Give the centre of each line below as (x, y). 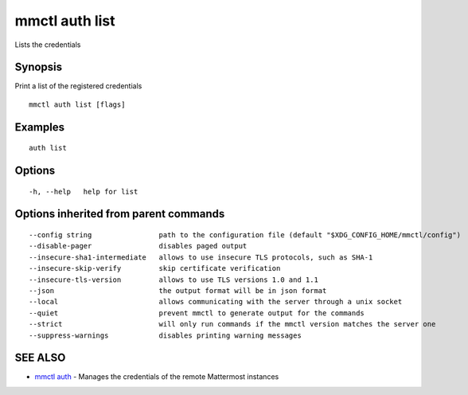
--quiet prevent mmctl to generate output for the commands (197, 313)
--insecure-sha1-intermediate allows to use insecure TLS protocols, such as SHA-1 (201, 257)
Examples (40, 127)
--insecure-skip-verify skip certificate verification (155, 268)
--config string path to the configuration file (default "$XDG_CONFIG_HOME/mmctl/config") (245, 235)
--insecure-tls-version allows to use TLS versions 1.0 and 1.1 (174, 280)
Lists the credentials (48, 45)
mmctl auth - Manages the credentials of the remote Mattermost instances (157, 377)
